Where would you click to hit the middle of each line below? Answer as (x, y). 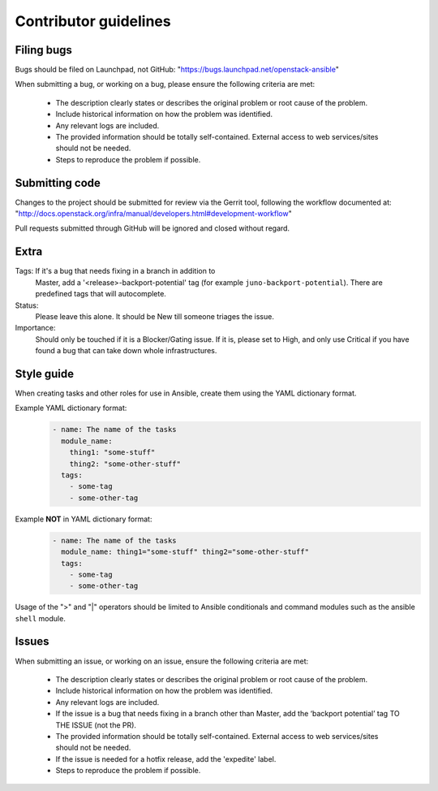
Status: (27, 305)
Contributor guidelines (93, 21)
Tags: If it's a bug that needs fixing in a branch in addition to (115, 271)
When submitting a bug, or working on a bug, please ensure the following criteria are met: (165, 84)
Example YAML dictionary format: (71, 408)
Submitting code (58, 183)
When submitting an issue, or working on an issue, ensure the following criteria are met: (162, 661)
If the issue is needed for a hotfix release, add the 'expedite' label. (166, 759)
